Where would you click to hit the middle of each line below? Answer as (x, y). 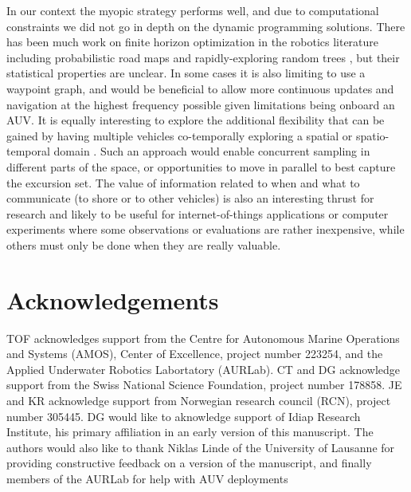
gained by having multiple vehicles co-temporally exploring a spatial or (180, 135)
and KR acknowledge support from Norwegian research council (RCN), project (199, 400)
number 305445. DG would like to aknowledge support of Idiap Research (184, 416)
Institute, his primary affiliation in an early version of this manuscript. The (190, 432)
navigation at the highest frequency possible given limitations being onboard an (201, 104)
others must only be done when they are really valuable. (144, 244)
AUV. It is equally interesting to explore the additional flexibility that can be (196, 120)
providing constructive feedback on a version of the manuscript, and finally (189, 463)
